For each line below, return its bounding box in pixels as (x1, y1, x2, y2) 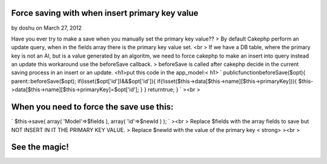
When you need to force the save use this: (11, 102, 174, 112)
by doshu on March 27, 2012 (11, 24, 82, 31)
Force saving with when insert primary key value (11, 8, 199, 18)
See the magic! (11, 142, 69, 153)
